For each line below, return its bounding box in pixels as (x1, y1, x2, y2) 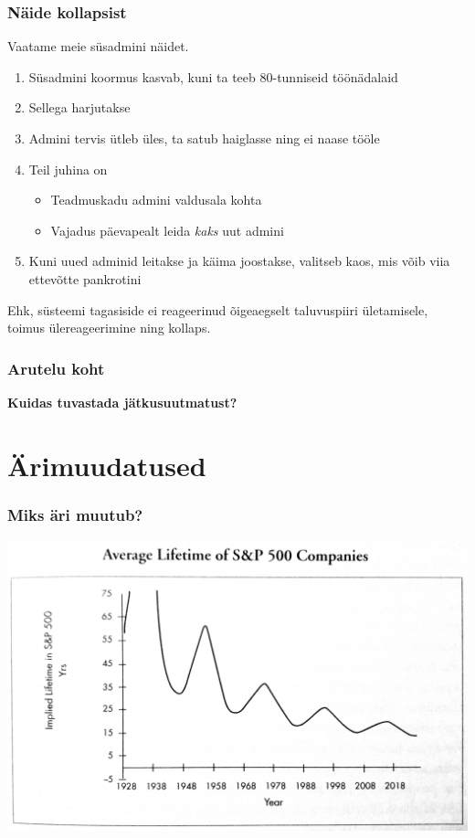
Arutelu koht (7, 356, 105, 379)
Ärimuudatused (7, 446, 206, 483)
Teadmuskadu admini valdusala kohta (50, 190, 262, 209)
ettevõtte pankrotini (28, 269, 142, 288)
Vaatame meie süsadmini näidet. (7, 37, 189, 56)
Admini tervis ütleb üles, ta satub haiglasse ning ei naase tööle (28, 129, 380, 147)
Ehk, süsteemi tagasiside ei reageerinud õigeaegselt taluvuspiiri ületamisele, (7, 300, 428, 319)
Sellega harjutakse (28, 98, 131, 117)
